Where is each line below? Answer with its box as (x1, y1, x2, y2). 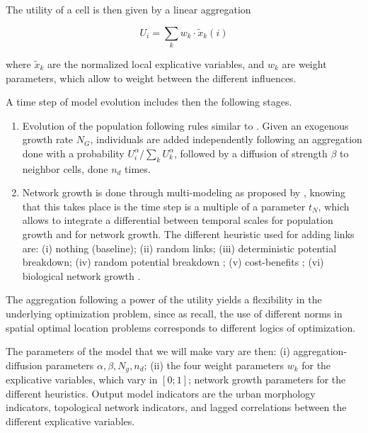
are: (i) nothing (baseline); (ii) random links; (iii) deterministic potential (22, 240, 337, 255)
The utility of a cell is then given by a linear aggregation (6, 2, 251, 16)
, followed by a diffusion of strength (174, 145, 328, 160)
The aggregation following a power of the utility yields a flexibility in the (6, 292, 322, 307)
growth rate (22, 132, 74, 147)
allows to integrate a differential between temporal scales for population (22, 213, 333, 227)
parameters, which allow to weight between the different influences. (6, 70, 297, 85)
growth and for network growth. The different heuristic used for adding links (22, 227, 355, 242)
